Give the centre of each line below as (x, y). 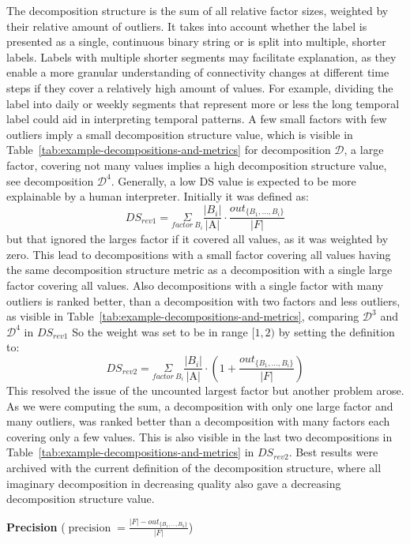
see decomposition (50, 180)
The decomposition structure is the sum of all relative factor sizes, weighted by (197, 10)
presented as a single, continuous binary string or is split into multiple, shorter (196, 41)
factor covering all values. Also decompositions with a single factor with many (195, 285)
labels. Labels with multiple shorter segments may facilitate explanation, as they (201, 56)
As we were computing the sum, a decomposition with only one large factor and (200, 405)
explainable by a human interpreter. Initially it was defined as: (158, 196)
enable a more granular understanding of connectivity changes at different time (198, 72)
